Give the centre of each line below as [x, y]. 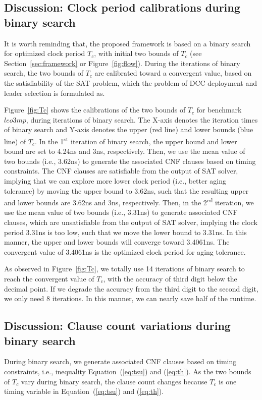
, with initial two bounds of [136, 53]
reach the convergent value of [49, 278]
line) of [15, 141]
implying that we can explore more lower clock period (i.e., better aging [115, 180]
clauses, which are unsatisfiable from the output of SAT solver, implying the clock [131, 222]
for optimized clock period [45, 53]
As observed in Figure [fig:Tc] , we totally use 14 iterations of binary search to [124, 269]
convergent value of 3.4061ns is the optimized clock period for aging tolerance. [125, 251]
